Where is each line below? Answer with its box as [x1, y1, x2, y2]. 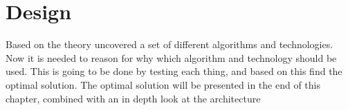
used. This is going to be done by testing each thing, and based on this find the [6, 64, 342, 78]
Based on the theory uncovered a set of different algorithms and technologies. [6, 37, 333, 52]
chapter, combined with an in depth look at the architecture [6, 91, 261, 105]
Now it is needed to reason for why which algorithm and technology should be [6, 50, 337, 65]
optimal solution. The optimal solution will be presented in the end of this [6, 77, 320, 91]
